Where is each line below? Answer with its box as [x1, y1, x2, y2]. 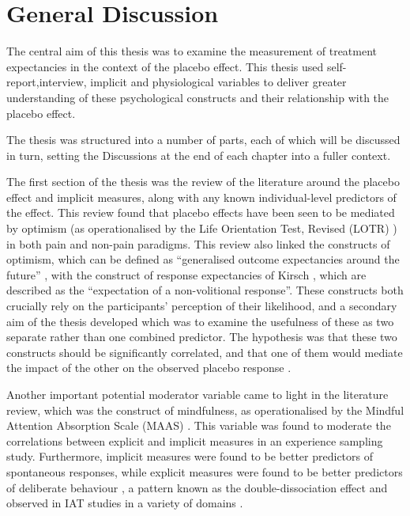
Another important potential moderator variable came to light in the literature [6, 386, 389, 402]
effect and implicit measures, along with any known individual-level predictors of [6, 188, 397, 205]
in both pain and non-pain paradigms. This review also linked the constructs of [6, 235, 390, 252]
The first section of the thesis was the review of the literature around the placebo [6, 173, 400, 190]
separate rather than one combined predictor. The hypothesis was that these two [6, 328, 397, 345]
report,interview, [6, 74, 87, 90]
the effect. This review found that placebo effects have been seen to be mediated [6, 204, 395, 221]
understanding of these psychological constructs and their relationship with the [6, 89, 389, 105]
